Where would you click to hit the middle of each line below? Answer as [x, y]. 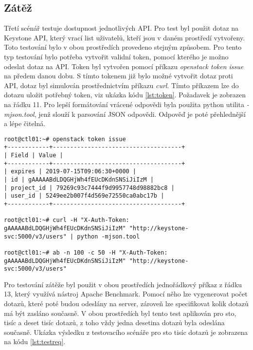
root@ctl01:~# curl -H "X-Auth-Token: [67, 220]
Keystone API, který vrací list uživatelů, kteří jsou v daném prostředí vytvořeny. [125, 37]
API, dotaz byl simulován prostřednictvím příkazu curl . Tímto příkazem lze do [121, 85]
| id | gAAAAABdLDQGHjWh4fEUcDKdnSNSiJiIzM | [79, 180]
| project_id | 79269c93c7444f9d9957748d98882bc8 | [89, 188]
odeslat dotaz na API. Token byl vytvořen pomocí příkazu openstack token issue [124, 66]
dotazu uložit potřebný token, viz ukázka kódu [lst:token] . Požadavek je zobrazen [125, 95]
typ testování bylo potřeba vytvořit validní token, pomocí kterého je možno [116, 56]
